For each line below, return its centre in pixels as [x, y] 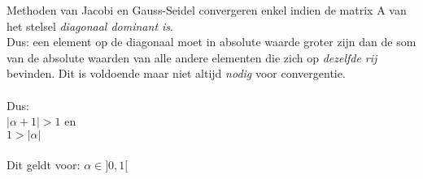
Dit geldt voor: [44, 165]
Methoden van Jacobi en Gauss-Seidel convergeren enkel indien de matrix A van [207, 10]
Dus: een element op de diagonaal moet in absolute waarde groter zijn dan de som [211, 42]
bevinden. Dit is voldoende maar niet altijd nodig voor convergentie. [176, 73]
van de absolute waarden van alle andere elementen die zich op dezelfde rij [192, 57]
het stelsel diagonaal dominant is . [90, 26]
